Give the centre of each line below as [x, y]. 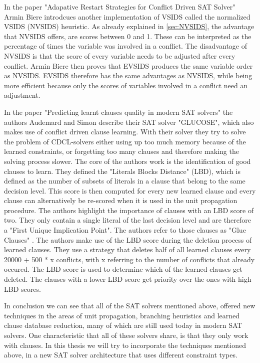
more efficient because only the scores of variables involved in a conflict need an [126, 85]
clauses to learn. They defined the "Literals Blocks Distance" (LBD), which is [122, 171]
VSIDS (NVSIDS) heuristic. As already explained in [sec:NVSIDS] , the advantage [129, 26]
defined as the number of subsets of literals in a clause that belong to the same [125, 181]
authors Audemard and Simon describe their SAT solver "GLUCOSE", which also [129, 122]
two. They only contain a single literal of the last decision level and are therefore [127, 220]
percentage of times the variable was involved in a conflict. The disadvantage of [125, 46]
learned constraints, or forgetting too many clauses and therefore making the [121, 151]
